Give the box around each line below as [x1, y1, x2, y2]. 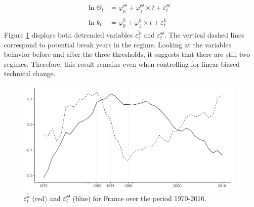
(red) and [32, 193, 61, 203]
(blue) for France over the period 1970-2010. [72, 193, 207, 203]
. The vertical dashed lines [164, 30, 244, 40]
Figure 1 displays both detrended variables [4, 30, 133, 40]
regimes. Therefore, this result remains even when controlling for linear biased [4, 58, 240, 69]
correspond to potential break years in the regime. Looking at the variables [4, 39, 231, 49]
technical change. [4, 68, 56, 79]
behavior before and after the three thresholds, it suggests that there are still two [4, 49, 250, 59]
